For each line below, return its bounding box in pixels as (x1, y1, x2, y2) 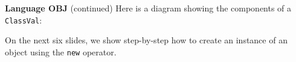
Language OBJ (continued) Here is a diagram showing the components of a (5, 2, 292, 14)
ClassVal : (5, 13, 42, 26)
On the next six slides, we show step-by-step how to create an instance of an (5, 34, 288, 46)
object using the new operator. (5, 45, 117, 58)
